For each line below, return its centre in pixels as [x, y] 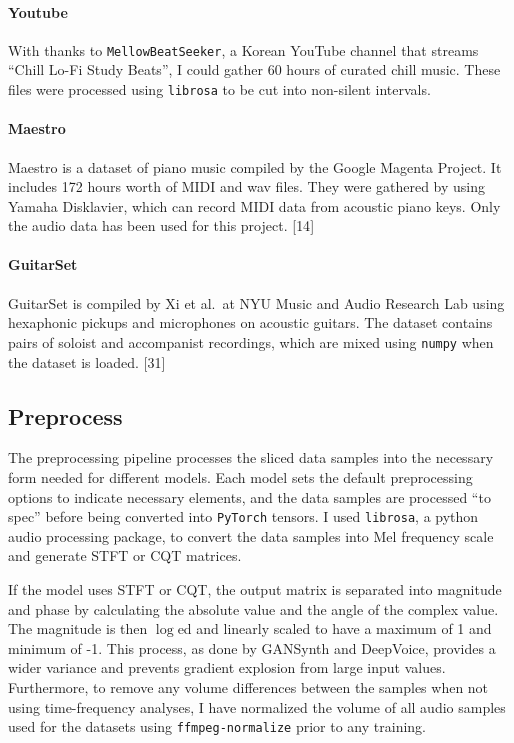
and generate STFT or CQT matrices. [125, 555]
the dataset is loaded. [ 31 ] [87, 361]
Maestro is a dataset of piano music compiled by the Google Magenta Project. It [255, 166]
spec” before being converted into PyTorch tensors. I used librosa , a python [243, 516]
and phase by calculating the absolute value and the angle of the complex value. [253, 608]
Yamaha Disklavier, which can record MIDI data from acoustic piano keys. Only [254, 205]
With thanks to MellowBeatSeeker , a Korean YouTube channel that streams [243, 49]
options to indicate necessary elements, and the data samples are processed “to [249, 496]
